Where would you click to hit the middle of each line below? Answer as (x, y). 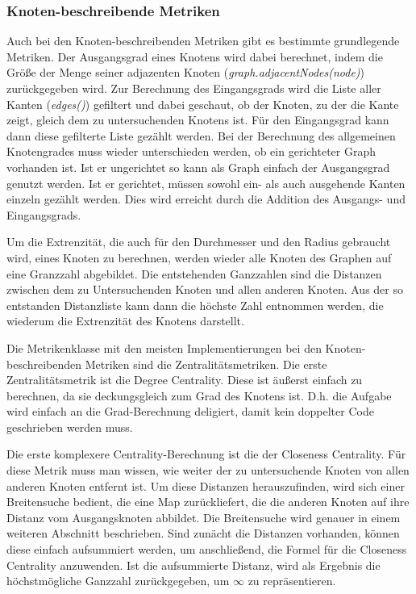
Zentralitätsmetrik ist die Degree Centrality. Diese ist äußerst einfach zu (185, 380)
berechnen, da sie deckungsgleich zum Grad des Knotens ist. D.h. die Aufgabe (199, 395)
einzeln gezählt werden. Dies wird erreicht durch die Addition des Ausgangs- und (206, 199)
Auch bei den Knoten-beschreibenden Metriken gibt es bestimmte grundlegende (203, 41)
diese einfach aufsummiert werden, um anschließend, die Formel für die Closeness (207, 549)
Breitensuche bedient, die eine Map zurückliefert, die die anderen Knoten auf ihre (208, 502)
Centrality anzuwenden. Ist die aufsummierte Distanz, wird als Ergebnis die (193, 565)
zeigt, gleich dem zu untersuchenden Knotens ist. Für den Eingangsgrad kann (198, 120)
